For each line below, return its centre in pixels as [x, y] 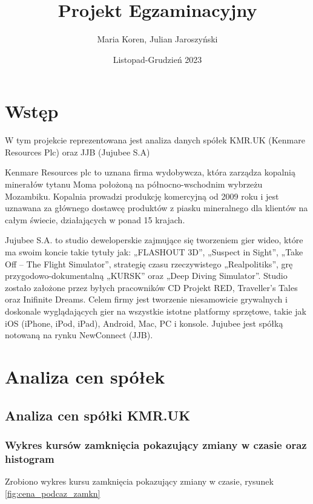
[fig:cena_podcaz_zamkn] [53, 493]
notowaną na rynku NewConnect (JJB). [79, 335]
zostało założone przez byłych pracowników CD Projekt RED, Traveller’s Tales [151, 287]
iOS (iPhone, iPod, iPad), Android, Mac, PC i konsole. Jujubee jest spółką [144, 323]
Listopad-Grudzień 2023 [157, 59]
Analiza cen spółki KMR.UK [98, 415]
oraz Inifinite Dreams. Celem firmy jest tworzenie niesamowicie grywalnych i [146, 299]
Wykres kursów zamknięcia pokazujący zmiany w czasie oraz [156, 444]
